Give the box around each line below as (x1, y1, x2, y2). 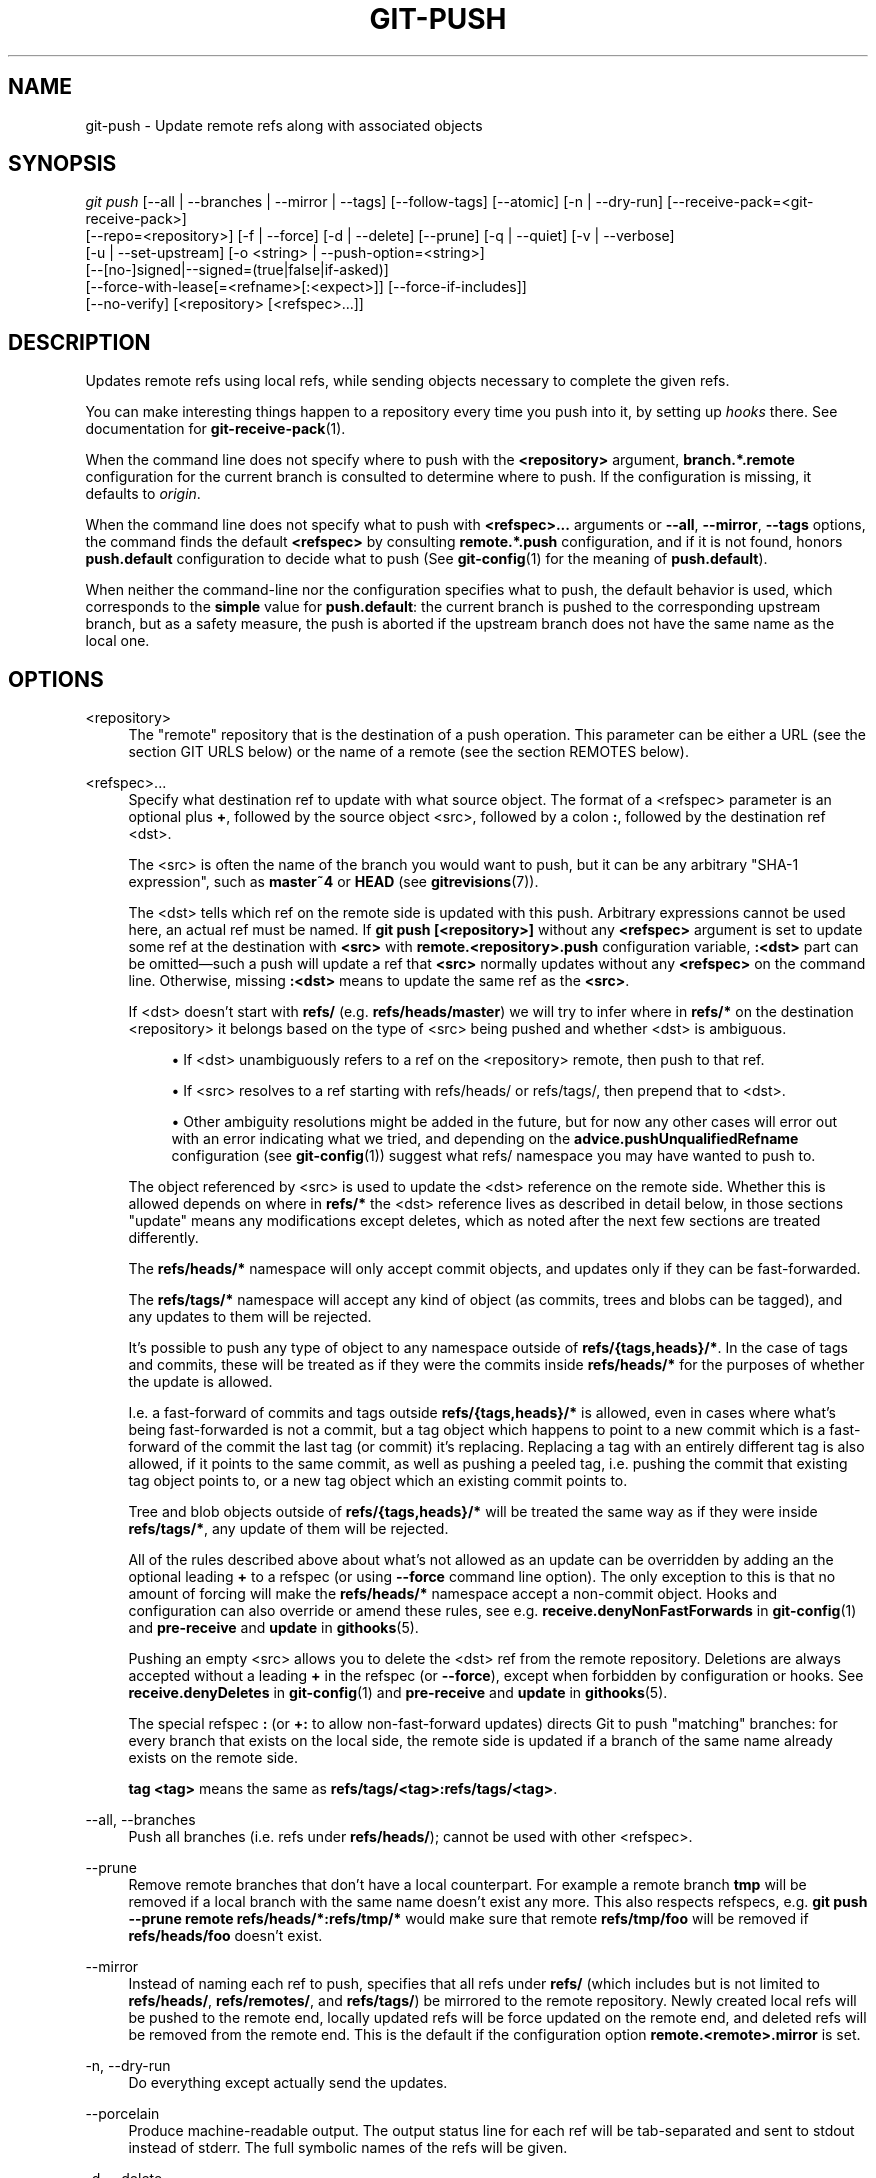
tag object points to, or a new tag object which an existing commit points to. (128, 1472, 628, 1490)
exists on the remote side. (128, 1749, 298, 1767)
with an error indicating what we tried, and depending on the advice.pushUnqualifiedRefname (171, 1130, 799, 1148)
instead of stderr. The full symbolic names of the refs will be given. (128, 2139, 568, 2157)
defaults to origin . (85, 485, 201, 503)
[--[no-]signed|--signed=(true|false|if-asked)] (85, 261, 389, 279)
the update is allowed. (128, 1373, 273, 1391)
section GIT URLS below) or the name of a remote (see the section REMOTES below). (128, 743, 689, 761)
